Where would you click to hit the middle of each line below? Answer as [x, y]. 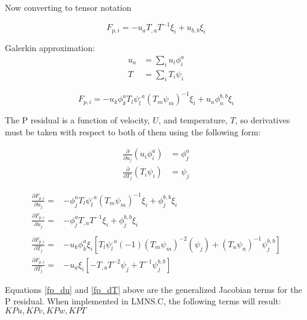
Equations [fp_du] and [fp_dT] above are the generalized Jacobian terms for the [153, 289]
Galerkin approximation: [50, 47]
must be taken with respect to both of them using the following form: [133, 131]
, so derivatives [263, 120]
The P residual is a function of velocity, [78, 120]
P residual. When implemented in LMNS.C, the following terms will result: [143, 301]
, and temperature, [193, 120]
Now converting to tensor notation [68, 7]
